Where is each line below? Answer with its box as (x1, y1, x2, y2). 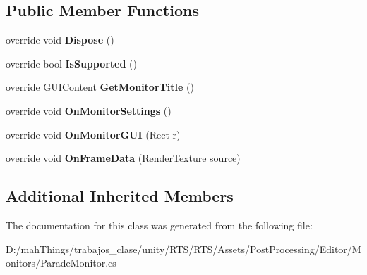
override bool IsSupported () (6, 56, 138, 70)
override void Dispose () (6, 32, 114, 47)
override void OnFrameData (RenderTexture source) (6, 151, 241, 165)
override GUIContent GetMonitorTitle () (6, 79, 194, 94)
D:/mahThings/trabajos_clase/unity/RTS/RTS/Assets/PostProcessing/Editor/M (6, 241, 361, 256)
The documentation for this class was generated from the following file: (6, 217, 313, 232)
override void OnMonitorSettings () (6, 103, 172, 117)
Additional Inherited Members (6, 185, 234, 207)
